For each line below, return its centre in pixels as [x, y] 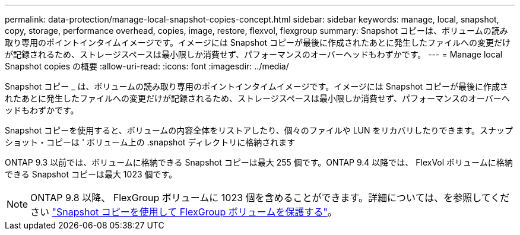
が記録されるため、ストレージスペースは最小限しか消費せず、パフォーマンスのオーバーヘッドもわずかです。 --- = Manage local [254, 54]
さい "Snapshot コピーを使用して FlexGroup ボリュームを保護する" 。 [184, 212]
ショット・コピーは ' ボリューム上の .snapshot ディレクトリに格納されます [150, 142]
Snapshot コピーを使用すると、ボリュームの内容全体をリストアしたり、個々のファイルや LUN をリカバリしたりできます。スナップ [259, 130]
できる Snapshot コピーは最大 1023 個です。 [91, 174]
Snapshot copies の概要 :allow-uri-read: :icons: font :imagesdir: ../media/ [147, 66]
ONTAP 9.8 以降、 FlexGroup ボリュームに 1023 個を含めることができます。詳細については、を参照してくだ [270, 198]
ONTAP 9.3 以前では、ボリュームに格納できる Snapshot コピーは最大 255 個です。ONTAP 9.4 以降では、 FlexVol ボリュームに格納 [259, 162]
